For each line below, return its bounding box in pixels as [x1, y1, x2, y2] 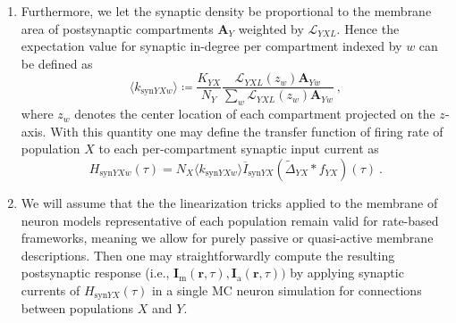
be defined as [21, 54, 93, 72]
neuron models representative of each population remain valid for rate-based [21, 211, 439, 229]
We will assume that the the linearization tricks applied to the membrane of [21, 194, 438, 212]
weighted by [238, 19, 304, 37]
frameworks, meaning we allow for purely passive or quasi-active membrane [21, 228, 434, 247]
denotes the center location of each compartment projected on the [74, 104, 435, 123]
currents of [21, 280, 80, 299]
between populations [21, 299, 134, 318]
